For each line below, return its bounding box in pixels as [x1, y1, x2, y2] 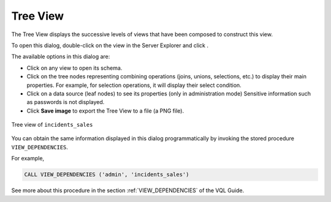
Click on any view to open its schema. [26, 64, 123, 72]
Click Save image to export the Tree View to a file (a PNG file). [26, 107, 184, 114]
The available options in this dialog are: [11, 53, 110, 61]
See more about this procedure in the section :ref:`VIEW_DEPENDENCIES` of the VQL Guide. [11, 187, 245, 194]
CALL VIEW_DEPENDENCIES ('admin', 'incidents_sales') [24, 171, 189, 178]
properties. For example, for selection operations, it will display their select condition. [26, 81, 242, 89]
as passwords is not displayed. [26, 99, 105, 106]
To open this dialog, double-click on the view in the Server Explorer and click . [11, 42, 208, 49]
